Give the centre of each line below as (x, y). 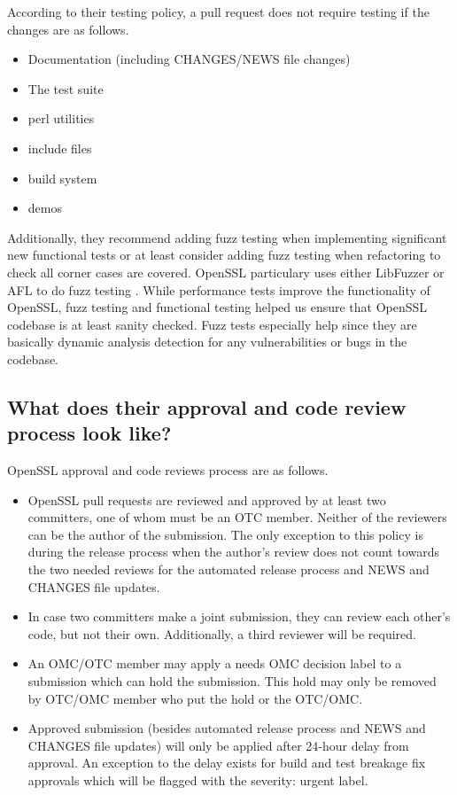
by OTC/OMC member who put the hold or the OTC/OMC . (195, 698)
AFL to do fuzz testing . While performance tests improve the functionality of (219, 289)
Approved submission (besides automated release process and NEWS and (227, 728)
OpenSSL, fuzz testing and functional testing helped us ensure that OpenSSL (217, 307)
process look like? (89, 433)
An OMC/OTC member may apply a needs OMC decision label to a (215, 663)
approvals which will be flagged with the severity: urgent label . (198, 780)
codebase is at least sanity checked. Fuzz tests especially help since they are (212, 324)
